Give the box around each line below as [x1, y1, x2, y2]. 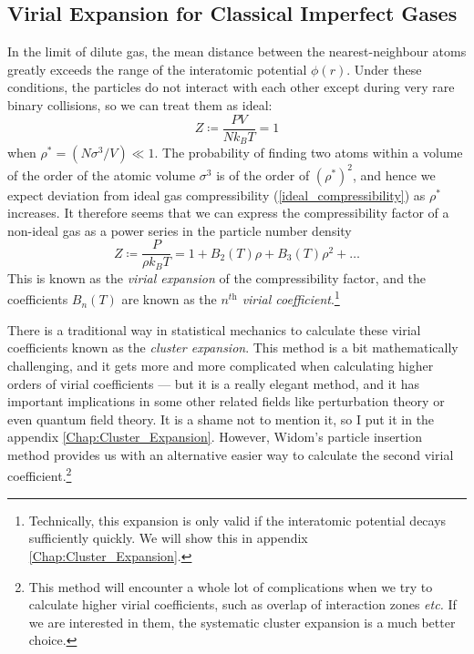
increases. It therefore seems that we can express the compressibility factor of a [7, 203, 449, 222]
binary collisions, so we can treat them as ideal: [7, 95, 273, 114]
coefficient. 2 [7, 464, 72, 485]
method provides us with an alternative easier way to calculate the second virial [7, 445, 454, 464]
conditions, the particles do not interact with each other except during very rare [7, 77, 455, 97]
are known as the [121, 290, 217, 309]
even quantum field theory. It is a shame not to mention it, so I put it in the [7, 409, 435, 428]
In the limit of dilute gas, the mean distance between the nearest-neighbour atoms [7, 42, 467, 61]
